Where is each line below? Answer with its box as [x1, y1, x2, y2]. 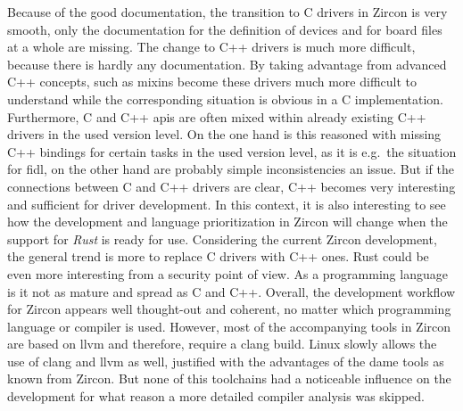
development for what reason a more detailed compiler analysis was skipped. [7, 387, 425, 406]
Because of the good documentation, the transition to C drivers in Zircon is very [7, 3, 448, 21]
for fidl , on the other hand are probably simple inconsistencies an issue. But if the [7, 160, 454, 178]
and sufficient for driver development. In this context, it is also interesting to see [7, 194, 446, 213]
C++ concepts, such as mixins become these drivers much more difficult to [7, 72, 418, 91]
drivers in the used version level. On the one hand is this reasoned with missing [7, 125, 442, 144]
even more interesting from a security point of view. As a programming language [7, 264, 448, 283]
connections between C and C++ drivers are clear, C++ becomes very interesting [7, 177, 456, 195]
